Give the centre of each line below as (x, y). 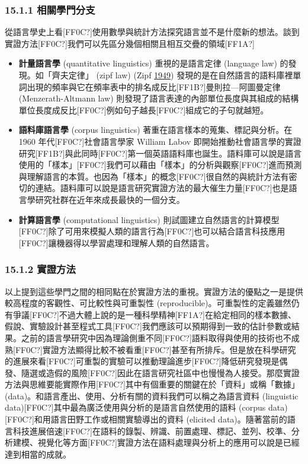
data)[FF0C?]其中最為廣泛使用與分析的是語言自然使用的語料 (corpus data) (146, 407)
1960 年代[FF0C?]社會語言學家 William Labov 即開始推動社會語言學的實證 (160, 141)
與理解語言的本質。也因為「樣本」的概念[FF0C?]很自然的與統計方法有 (154, 176)
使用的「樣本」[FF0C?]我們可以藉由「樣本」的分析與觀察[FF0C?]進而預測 (160, 165)
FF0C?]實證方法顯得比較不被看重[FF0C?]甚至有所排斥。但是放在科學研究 (155, 349)
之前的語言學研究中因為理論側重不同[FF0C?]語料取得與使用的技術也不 (156, 337)
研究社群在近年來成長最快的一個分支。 (110, 199)
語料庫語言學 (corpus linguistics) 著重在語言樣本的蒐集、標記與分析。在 (155, 130)
